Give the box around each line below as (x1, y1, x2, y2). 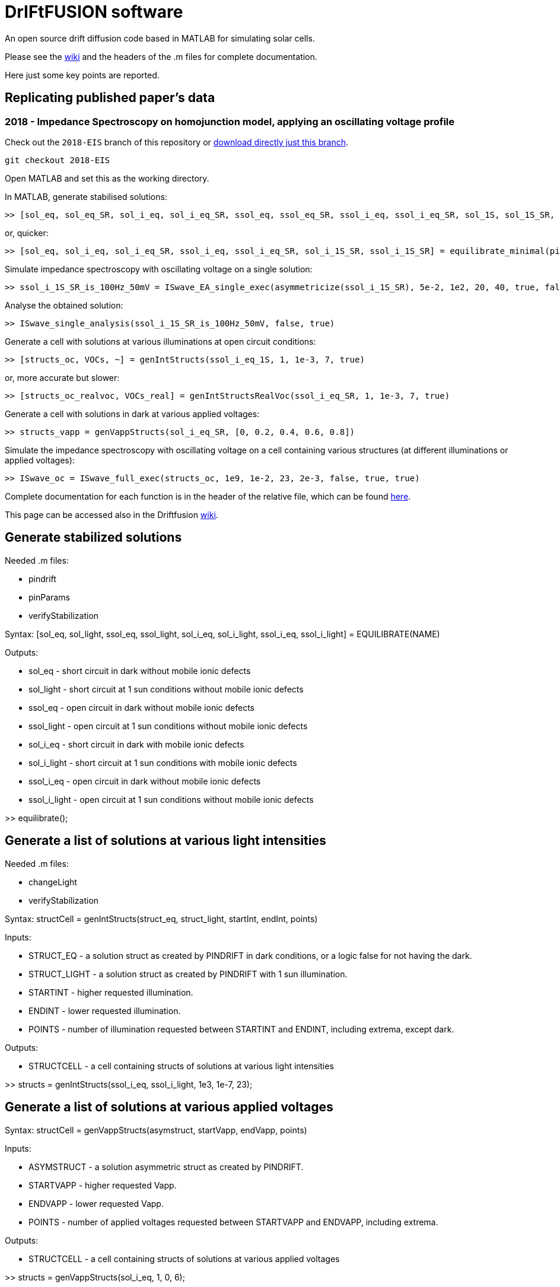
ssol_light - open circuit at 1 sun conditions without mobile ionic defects (28, 720, 308, 731)
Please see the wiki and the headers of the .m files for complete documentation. (5, 51, 317, 62)
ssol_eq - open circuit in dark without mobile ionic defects (28, 702, 254, 713)
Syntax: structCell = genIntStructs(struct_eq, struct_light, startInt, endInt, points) (5, 913, 318, 924)
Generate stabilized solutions (5, 530, 182, 545)
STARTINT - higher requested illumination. (28, 987, 193, 997)
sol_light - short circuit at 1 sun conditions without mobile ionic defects (28, 684, 304, 694)
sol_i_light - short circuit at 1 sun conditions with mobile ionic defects (28, 757, 297, 768)
